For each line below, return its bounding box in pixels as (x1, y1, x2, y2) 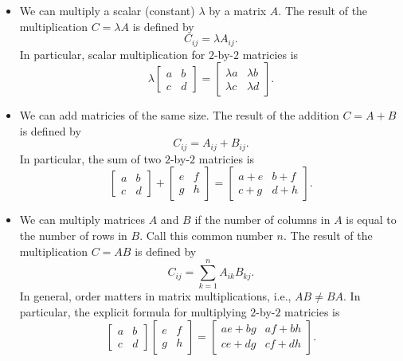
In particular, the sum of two (19, 150, 162, 167)
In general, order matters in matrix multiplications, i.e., (19, 288, 291, 304)
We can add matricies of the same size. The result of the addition (19, 107, 339, 124)
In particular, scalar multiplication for (19, 45, 205, 62)
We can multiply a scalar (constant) (19, 2, 195, 18)
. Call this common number (139, 227, 273, 244)
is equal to (346, 211, 397, 228)
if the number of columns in (194, 211, 331, 228)
